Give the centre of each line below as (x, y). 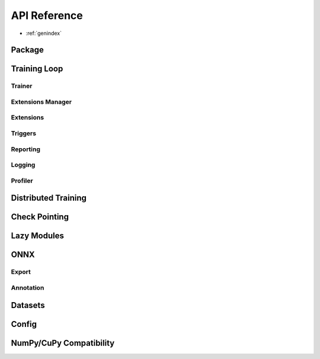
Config (24, 324)
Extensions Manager (41, 102)
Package (28, 50)
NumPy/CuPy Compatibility (63, 343)
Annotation (28, 287)
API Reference (47, 15)
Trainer (22, 86)
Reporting (26, 149)
